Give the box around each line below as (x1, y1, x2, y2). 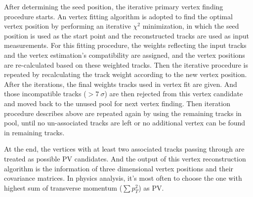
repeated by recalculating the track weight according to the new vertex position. (4, 69, 247, 79)
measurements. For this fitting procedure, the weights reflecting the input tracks (4, 40, 247, 50)
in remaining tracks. (4, 127, 65, 137)
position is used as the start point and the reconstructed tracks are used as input (4, 30, 249, 40)
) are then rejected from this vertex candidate (104, 88, 243, 99)
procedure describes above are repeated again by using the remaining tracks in (4, 108, 242, 118)
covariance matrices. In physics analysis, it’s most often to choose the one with (4, 173, 242, 183)
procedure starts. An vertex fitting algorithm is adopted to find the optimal (4, 11, 233, 21)
